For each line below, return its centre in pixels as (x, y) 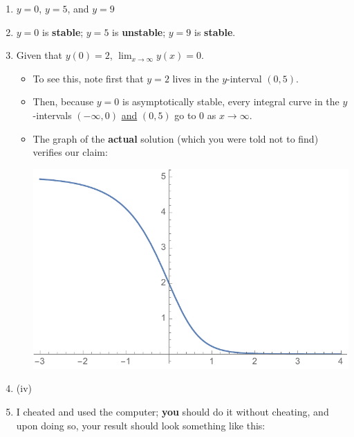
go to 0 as (195, 115)
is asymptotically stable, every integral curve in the (231, 101)
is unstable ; (139, 32)
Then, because (63, 101)
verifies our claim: (70, 152)
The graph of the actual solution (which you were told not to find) (176, 138)
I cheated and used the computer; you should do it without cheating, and (173, 411)
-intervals (52, 115)
